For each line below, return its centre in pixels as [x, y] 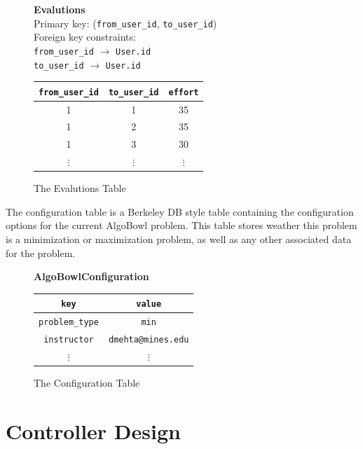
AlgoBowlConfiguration [91, 276]
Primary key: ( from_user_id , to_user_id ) [125, 23]
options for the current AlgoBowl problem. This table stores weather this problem [181, 225]
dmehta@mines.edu [149, 340]
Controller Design [93, 430]
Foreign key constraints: [85, 37]
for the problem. [41, 253]
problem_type [69, 323]
